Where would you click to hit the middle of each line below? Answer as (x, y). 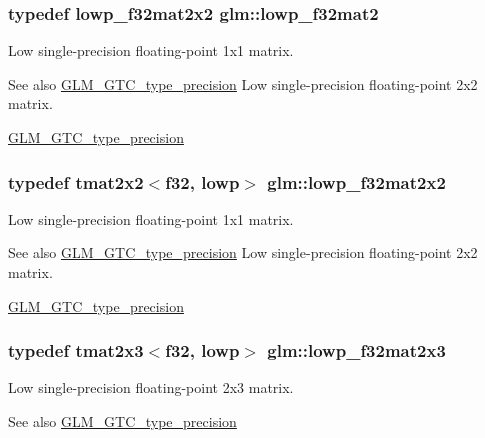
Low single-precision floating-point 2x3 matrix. (151, 387)
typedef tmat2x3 (76, 350)
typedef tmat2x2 (76, 181)
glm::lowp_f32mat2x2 (356, 181)
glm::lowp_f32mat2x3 (356, 350)
